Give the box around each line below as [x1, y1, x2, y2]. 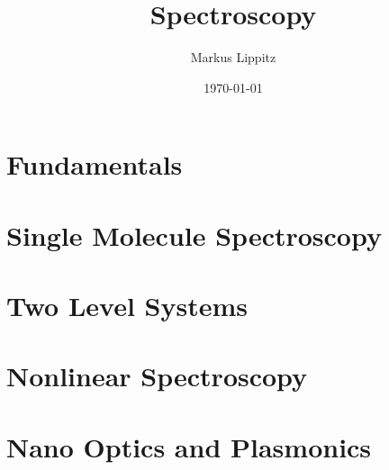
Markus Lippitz [190, 48, 276, 67]
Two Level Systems [6, 287, 248, 324]
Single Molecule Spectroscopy [6, 216, 382, 253]
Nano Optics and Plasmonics [6, 428, 372, 465]
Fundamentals [6, 146, 183, 183]
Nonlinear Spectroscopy [6, 357, 308, 394]
